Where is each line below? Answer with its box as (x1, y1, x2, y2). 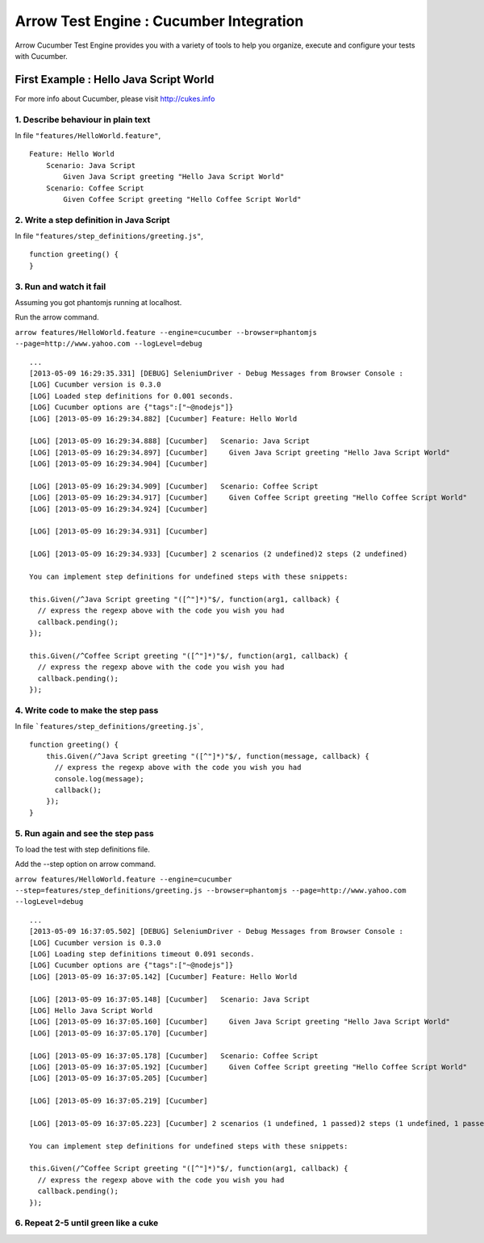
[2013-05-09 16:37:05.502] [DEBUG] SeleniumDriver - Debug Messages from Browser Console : (29, 927, 403, 936)
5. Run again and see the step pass (15, 827, 154, 839)
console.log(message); (54, 774, 144, 783)
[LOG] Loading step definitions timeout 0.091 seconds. (29, 949, 255, 959)
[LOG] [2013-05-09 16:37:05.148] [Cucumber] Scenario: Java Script (29, 994, 311, 1004)
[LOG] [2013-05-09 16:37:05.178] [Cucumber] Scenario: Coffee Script (29, 1051, 319, 1061)
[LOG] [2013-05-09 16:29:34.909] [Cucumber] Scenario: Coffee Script (29, 481, 319, 491)
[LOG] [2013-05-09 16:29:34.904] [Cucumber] (29, 459, 209, 468)
